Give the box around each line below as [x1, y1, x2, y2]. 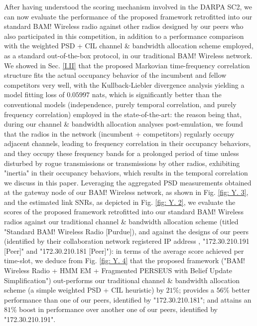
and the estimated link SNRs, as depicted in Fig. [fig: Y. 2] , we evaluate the [4, 196, 236, 207]
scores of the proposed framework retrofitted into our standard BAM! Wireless [4, 206, 244, 217]
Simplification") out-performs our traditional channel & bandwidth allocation [4, 275, 240, 285]
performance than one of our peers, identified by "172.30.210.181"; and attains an [4, 294, 252, 305]
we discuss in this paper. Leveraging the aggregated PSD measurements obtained [4, 177, 252, 187]
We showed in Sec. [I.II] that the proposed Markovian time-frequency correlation [4, 60, 250, 70]
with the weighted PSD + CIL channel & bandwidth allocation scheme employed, [4, 40, 254, 51]
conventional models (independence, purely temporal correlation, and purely [4, 99, 237, 109]
